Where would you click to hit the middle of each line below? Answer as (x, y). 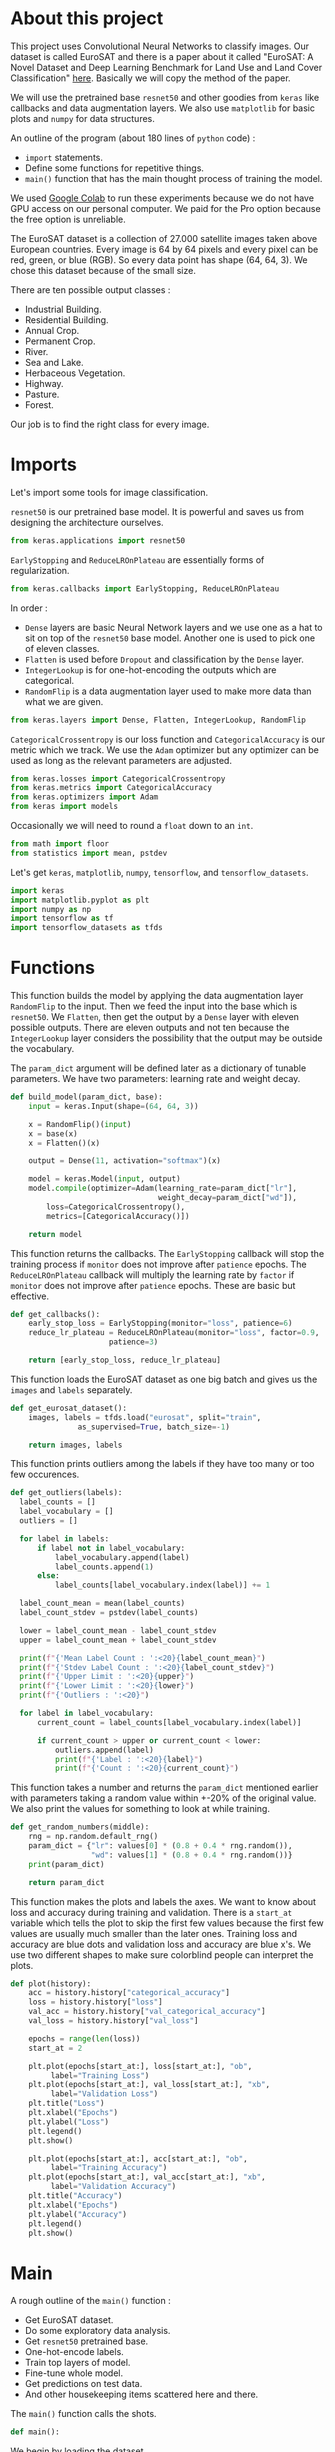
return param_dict (66, 1882)
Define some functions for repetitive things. (114, 168)
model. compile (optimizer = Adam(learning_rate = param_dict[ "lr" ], (163, 1188)
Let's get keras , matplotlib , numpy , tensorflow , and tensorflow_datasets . (159, 872)
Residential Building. (66, 319)
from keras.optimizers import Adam (84, 797)
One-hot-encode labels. (74, 2352)
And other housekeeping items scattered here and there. (141, 2394)
